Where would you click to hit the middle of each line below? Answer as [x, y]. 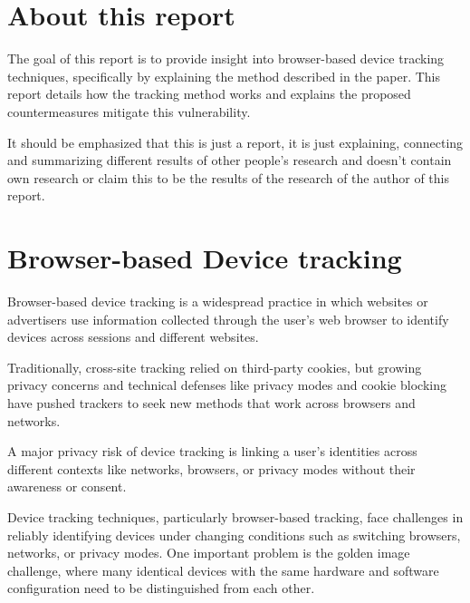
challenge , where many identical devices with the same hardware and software [223, 570]
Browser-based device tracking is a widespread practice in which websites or [218, 301]
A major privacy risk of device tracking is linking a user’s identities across [212, 451]
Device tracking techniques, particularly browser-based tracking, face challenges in [235, 516]
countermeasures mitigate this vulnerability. [129, 111]
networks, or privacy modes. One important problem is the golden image [209, 553]
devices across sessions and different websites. [133, 337]
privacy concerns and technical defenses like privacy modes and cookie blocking [227, 385]
